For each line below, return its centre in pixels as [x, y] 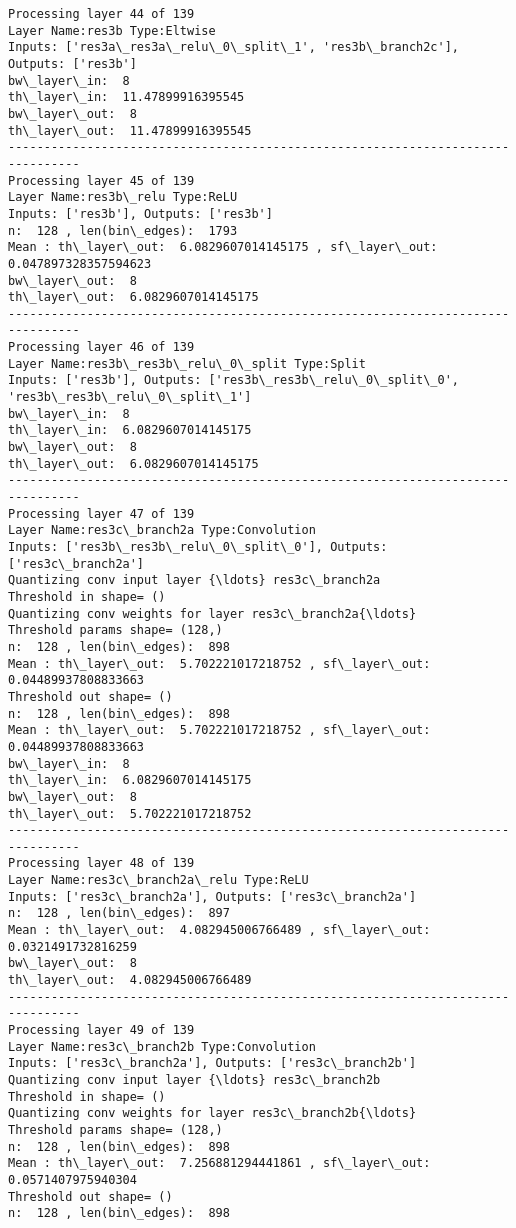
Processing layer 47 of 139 [101, 513]
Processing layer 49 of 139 [101, 1030]
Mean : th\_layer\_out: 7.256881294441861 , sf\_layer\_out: [219, 1163]
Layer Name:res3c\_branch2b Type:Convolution [162, 1046]
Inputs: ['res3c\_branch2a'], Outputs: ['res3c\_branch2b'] [212, 1063]
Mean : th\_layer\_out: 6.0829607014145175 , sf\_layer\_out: [223, 247]
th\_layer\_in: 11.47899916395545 [126, 97]
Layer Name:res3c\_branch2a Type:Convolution [162, 530]
